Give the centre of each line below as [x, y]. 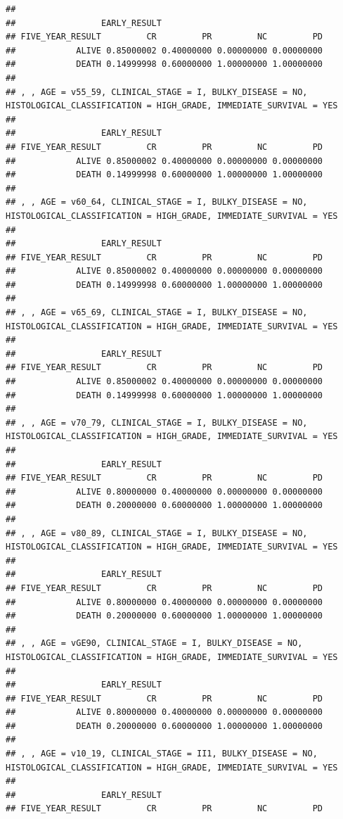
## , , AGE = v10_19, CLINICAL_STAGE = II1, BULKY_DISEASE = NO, [162, 754]
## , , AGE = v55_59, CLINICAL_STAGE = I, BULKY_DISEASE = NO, [157, 92]
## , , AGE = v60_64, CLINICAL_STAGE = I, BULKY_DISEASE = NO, [157, 202]
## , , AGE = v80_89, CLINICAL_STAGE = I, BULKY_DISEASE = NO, [157, 533]
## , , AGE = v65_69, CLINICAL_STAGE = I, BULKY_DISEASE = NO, [157, 313]
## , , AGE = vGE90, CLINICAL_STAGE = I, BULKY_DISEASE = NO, [154, 643]
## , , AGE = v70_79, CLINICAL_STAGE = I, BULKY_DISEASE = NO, [157, 423]
